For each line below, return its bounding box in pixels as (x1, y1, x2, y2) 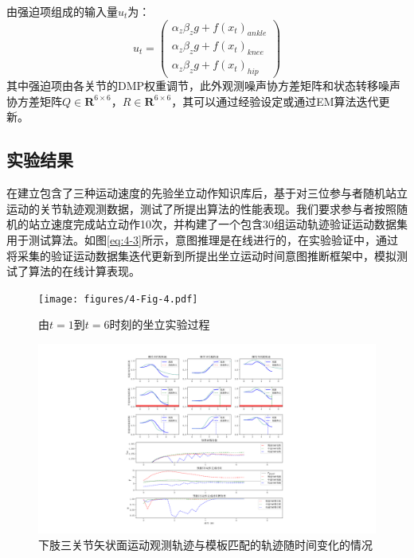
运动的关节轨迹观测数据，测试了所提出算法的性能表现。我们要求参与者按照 (6, 200, 396, 217)
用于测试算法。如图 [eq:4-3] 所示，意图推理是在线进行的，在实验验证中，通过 (6, 231, 398, 248)
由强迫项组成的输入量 (6, 3, 118, 19)
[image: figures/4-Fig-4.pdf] (38, 293, 198, 305)
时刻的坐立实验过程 (109, 316, 210, 333)
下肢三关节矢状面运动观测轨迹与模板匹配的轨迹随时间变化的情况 (38, 537, 373, 553)
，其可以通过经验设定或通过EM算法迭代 (171, 92, 379, 109)
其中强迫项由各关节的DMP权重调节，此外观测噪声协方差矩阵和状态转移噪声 (6, 77, 401, 94)
